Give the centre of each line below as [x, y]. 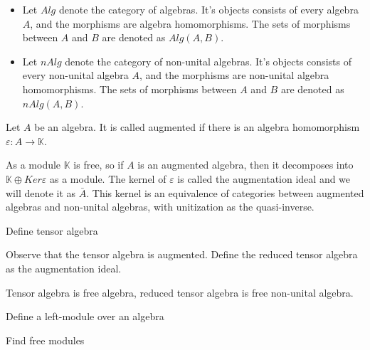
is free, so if [99, 165]
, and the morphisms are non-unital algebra [234, 75]
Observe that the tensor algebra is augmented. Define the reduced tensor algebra [182, 254]
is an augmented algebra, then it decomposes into [245, 165]
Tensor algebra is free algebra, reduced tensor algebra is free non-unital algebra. [180, 292]
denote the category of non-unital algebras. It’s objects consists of [208, 61]
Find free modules [45, 340]
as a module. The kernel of [108, 178]
